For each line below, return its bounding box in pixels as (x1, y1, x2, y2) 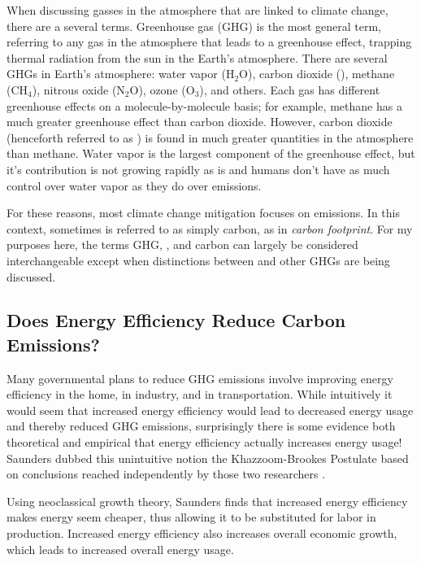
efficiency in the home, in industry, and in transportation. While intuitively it (7, 386, 393, 403)
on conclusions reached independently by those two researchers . (7, 465, 326, 482)
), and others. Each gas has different (199, 81, 380, 98)
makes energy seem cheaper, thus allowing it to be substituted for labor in (7, 508, 376, 526)
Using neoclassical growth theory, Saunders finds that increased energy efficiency (7, 492, 408, 509)
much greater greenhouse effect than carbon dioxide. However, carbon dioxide (7, 113, 393, 130)
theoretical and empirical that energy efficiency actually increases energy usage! (7, 434, 402, 451)
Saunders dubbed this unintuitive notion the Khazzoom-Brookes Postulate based (7, 449, 409, 466)
